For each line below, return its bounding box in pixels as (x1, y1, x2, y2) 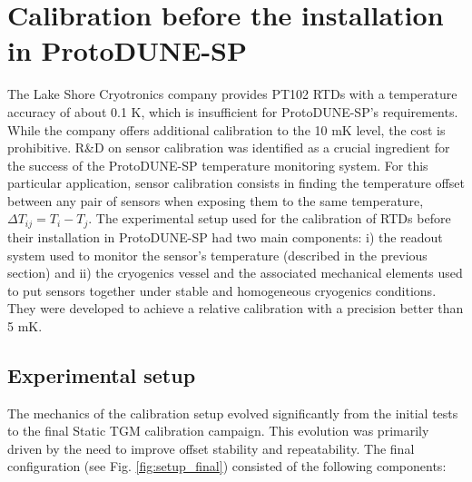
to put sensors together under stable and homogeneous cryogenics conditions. (7, 280, 437, 300)
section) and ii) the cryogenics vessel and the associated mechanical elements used (7, 263, 463, 282)
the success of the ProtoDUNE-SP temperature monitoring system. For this (7, 155, 428, 174)
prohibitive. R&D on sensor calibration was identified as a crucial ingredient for (7, 138, 450, 157)
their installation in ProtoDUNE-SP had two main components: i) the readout (7, 227, 443, 246)
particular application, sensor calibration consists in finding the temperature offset (7, 173, 465, 192)
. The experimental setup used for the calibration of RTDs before (88, 209, 451, 228)
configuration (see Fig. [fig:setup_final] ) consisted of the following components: (7, 457, 447, 476)
